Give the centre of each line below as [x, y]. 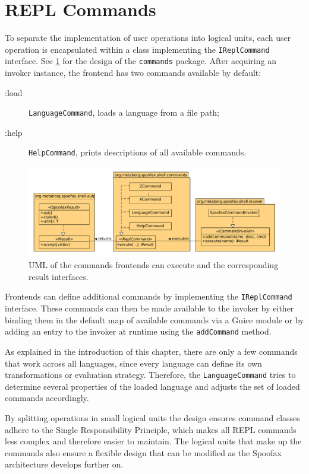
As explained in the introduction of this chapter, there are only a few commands [151, 351]
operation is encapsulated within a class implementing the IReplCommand [137, 49]
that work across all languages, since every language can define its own [133, 363]
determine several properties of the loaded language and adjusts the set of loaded [152, 386]
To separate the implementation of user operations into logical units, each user [148, 38]
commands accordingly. [47, 398]
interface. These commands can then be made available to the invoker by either [149, 308]
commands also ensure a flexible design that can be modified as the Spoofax [143, 452]
